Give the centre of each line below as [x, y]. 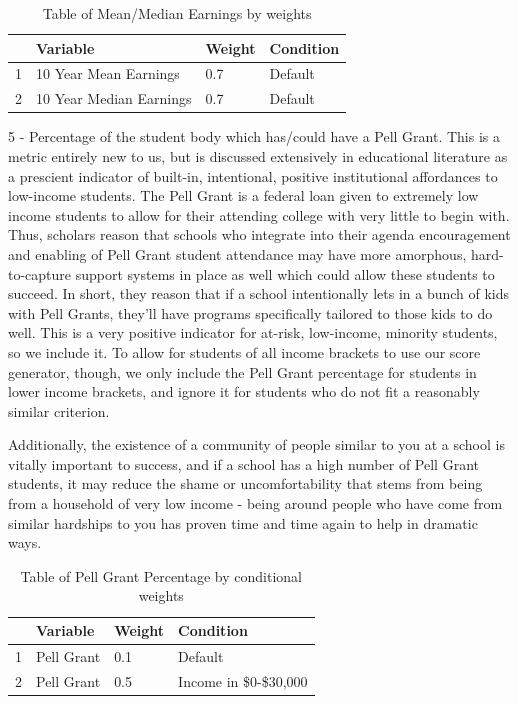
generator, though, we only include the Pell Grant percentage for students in [242, 371]
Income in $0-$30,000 [243, 680]
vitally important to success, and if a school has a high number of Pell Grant [243, 463]
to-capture [40, 273]
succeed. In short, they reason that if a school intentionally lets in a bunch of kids [259, 293]
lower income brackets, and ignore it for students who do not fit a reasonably [244, 391]
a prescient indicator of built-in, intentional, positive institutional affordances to [253, 175]
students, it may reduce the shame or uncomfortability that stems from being [245, 483]
